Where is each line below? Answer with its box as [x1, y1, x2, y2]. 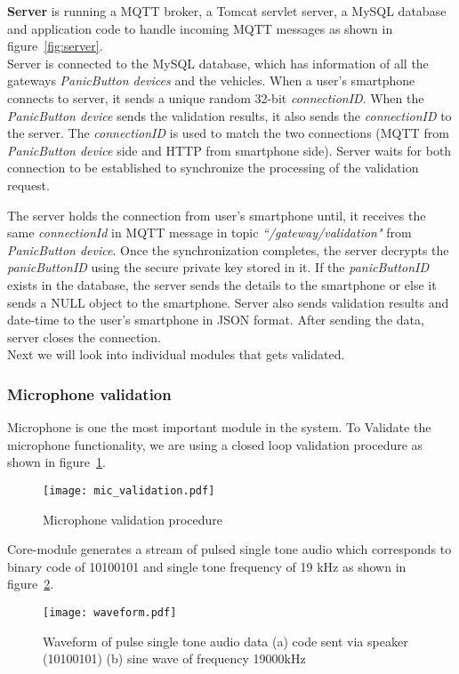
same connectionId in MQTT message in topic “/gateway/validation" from [7, 223, 412, 242]
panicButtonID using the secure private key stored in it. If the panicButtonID [7, 258, 430, 277]
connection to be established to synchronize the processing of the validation [7, 158, 419, 177]
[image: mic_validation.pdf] [43, 484, 215, 497]
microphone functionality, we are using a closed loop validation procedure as [7, 435, 423, 453]
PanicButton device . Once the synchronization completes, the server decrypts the [7, 240, 449, 259]
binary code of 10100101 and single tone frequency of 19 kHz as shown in [7, 557, 407, 575]
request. [7, 175, 50, 194]
